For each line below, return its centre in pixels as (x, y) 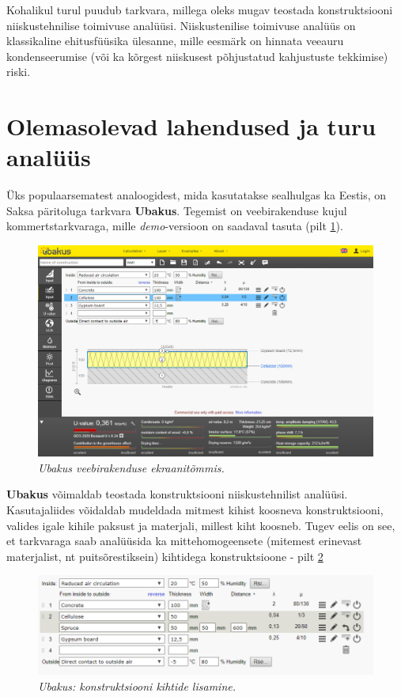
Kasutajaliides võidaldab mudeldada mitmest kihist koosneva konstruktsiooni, (195, 509)
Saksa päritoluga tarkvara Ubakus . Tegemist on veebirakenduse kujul (177, 210)
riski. (19, 72)
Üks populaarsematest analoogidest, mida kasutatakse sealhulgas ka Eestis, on (197, 195)
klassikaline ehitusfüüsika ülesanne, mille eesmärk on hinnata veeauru (175, 41)
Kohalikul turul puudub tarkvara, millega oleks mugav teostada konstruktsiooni (200, 9)
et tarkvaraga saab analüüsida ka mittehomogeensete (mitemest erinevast (184, 541)
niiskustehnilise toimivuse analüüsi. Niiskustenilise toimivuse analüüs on (181, 25)
